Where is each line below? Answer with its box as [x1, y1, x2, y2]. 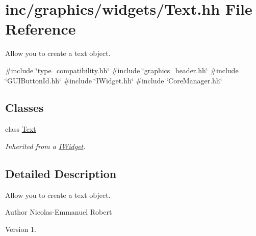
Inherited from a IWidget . [5, 140, 86, 151]
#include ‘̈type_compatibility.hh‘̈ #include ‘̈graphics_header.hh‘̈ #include [5, 65, 239, 75]
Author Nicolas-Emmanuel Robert [5, 206, 112, 217]
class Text [5, 124, 36, 134]
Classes [5, 100, 44, 115]
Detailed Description [5, 165, 117, 181]
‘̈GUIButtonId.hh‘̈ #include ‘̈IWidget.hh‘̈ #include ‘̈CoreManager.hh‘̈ [5, 75, 222, 85]
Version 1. [5, 223, 36, 234]
